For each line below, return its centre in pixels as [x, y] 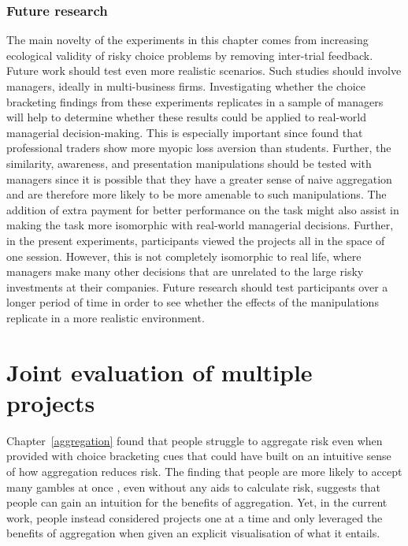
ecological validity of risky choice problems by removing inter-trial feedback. [190, 55]
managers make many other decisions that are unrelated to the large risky [185, 271]
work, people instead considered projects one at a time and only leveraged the [195, 517]
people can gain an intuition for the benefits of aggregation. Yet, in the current [197, 502]
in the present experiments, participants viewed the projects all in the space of [196, 240]
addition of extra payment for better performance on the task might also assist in [203, 209]
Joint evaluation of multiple [159, 371]
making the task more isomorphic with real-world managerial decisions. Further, [200, 225]
